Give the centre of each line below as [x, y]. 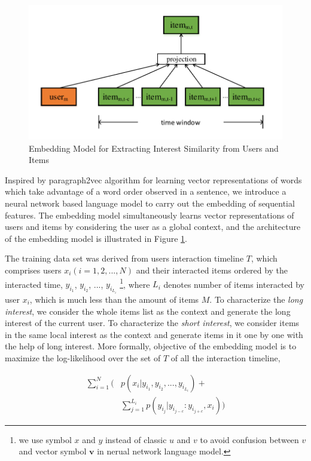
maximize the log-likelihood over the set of [83, 357]
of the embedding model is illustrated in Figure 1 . [96, 238]
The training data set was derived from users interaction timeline [124, 258]
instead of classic [136, 439]
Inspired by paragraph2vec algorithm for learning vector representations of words [153, 179]
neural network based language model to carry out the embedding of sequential [150, 203]
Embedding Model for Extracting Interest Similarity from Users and [154, 148]
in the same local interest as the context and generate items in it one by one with [154, 334]
